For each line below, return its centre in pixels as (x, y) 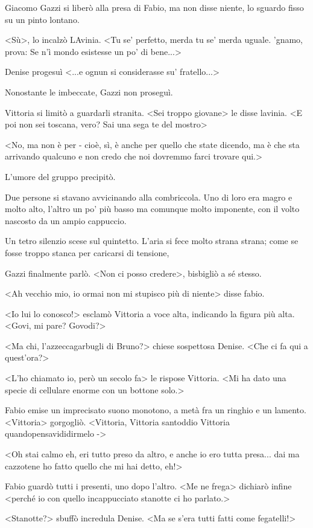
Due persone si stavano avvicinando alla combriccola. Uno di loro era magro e (149, 197)
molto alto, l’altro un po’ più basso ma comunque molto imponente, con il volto (152, 209)
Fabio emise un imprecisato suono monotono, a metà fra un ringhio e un (138, 410)
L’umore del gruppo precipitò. (60, 176)
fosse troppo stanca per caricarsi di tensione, (87, 252)
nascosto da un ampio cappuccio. (66, 220)
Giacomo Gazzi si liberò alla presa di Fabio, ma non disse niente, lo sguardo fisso (154, 7)
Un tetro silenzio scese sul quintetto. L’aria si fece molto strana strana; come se (152, 241)
